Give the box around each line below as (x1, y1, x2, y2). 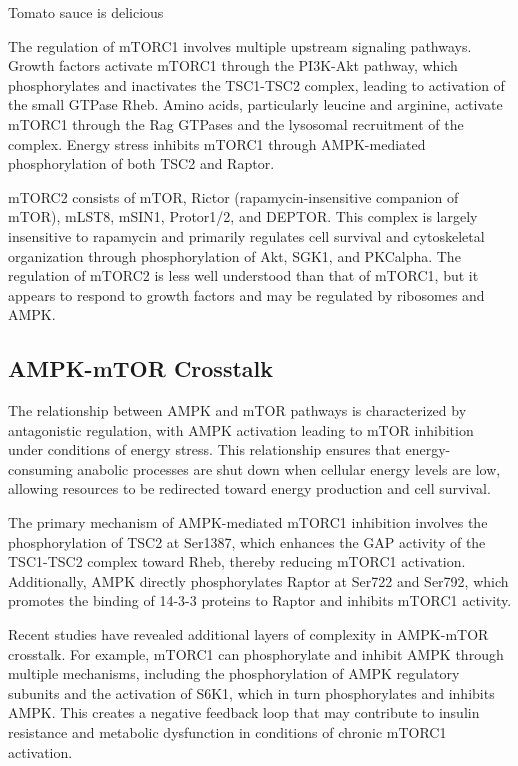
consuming (8, 458, 73, 479)
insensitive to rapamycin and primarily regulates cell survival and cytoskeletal (8, 225, 485, 246)
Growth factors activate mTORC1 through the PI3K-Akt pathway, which (8, 55, 458, 76)
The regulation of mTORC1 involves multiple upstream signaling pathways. (8, 35, 472, 56)
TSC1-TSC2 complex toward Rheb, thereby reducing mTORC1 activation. (8, 551, 466, 572)
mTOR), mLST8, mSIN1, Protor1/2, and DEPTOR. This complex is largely (8, 206, 478, 227)
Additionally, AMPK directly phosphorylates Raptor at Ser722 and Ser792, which (8, 570, 509, 591)
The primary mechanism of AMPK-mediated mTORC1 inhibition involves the (8, 512, 488, 533)
